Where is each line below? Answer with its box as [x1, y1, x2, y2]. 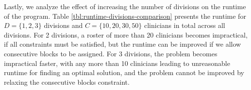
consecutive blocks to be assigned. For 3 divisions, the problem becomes [4, 48, 218, 58]
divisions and [44, 20, 83, 30]
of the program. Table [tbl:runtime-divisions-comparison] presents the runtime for [4, 11, 246, 21]
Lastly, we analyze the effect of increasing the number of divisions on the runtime [4, 1, 246, 11]
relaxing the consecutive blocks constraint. [4, 77, 130, 87]
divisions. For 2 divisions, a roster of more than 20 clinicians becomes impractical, [4, 29, 248, 39]
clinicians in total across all [144, 20, 225, 30]
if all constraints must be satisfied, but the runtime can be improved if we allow [4, 39, 241, 49]
